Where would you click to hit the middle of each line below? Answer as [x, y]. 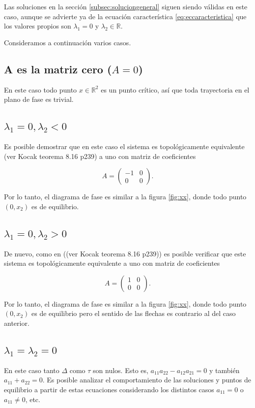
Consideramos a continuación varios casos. [68, 42]
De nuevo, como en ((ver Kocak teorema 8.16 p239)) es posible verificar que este [125, 253]
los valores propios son [38, 26]
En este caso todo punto [41, 89]
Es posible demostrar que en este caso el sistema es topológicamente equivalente [124, 146]
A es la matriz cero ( [58, 69]
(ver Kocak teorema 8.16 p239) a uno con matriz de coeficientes [100, 156]
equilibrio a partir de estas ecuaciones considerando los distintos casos [109, 389]
